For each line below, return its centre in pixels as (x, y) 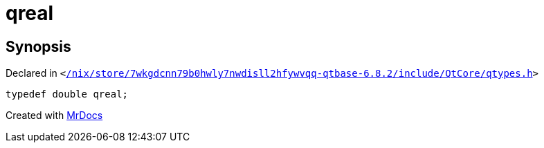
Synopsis (38, 46)
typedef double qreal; (67, 94)
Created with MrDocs (54, 115)
